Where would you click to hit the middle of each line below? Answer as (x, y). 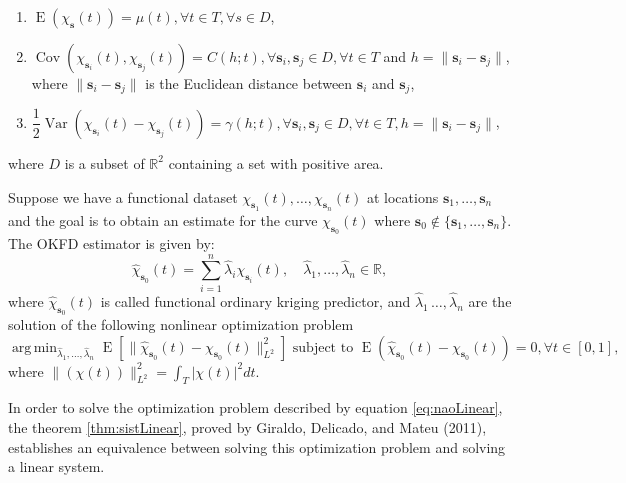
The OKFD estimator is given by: (111, 242)
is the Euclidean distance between (249, 83)
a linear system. (56, 466)
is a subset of (104, 162)
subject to (323, 347)
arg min (34, 347)
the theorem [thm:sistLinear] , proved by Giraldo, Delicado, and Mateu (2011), (247, 427)
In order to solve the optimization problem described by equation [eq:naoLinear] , (255, 407)
